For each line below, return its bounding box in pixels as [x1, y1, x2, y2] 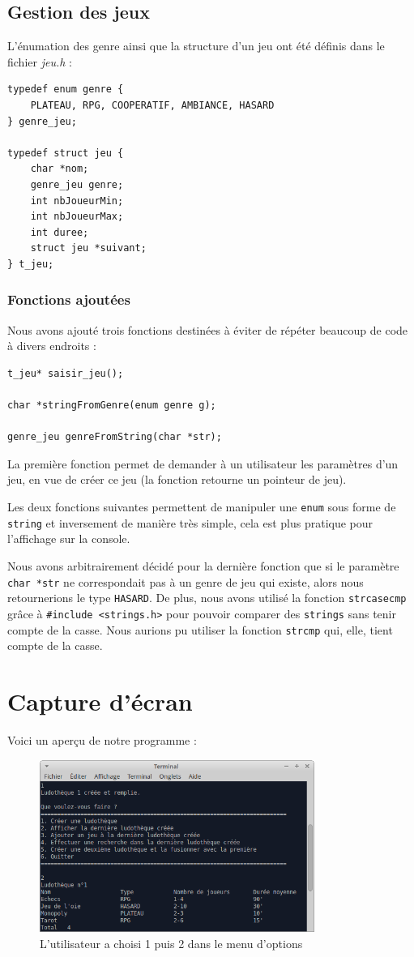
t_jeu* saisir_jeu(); [7, 367, 124, 379]
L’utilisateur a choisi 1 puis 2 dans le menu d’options [40, 934, 303, 951]
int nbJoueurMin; [30, 194, 124, 207]
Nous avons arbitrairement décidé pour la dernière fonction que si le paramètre [7, 557, 399, 574]
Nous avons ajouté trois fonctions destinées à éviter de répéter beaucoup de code [7, 321, 408, 338]
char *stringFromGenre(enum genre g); [7, 399, 216, 412]
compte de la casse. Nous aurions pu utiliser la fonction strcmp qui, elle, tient [7, 621, 393, 638]
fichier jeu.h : [7, 53, 72, 70]
